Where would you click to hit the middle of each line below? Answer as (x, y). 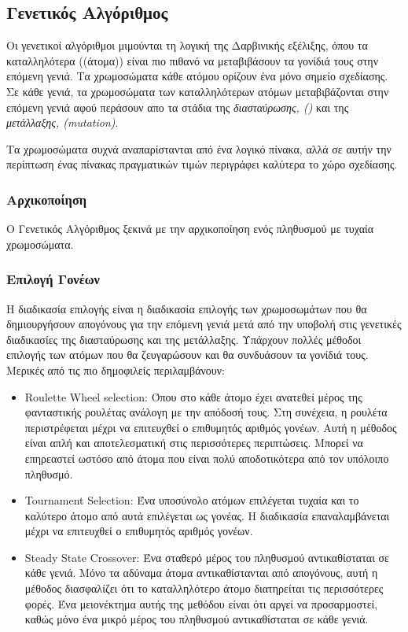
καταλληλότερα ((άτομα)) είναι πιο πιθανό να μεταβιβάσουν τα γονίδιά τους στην (192, 60)
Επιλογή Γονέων (53, 279)
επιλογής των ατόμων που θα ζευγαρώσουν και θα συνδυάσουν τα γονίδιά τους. (187, 355)
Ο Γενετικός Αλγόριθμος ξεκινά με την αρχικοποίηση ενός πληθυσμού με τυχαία (190, 229)
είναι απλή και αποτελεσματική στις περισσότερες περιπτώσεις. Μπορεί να (194, 443)
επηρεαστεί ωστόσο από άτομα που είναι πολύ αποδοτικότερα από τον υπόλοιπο (207, 458)
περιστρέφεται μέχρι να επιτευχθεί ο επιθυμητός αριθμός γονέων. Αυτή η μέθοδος (211, 427)
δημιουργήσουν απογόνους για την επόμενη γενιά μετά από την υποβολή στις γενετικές (204, 324)
